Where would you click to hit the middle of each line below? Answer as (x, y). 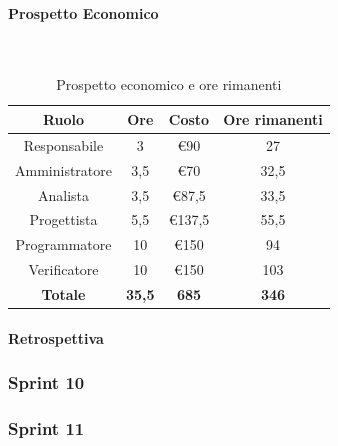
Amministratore (63, 169)
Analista (63, 194)
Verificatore (63, 269)
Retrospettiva (56, 337)
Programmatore (63, 244)
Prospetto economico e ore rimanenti (169, 84)
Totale (63, 293)
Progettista (63, 219)
